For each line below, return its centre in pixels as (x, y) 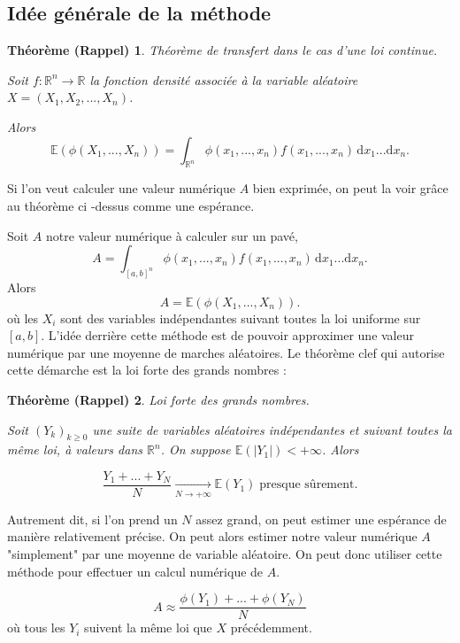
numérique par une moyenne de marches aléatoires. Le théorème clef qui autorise (226, 352)
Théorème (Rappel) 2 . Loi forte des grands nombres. (158, 399)
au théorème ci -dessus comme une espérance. (131, 205)
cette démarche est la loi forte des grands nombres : (147, 370)
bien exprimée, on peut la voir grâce (350, 188)
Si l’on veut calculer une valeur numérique (121, 188)
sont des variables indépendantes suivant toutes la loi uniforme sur (241, 318)
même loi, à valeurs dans (75, 449)
